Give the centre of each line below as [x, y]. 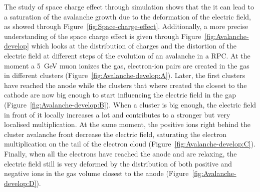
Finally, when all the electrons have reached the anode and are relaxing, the [120, 153]
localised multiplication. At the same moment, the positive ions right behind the [127, 124]
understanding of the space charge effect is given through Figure [103, 36]
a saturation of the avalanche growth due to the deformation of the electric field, [127, 16]
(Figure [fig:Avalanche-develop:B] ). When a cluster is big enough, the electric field [130, 104]
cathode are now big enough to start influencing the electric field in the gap [120, 95]
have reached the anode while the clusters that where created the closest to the [125, 85]
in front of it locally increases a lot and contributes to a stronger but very [117, 114]
